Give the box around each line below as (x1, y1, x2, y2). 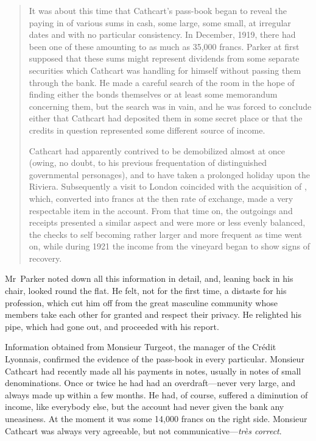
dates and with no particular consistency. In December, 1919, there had (29, 28, 296, 41)
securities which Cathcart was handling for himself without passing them (29, 63, 301, 76)
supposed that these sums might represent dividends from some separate (29, 52, 300, 65)
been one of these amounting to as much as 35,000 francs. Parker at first (29, 40, 300, 52)
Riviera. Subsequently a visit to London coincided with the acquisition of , (29, 180, 307, 193)
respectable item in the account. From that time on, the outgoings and (29, 204, 293, 217)
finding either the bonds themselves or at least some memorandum (29, 88, 278, 101)
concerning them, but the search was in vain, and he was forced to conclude (29, 99, 312, 112)
